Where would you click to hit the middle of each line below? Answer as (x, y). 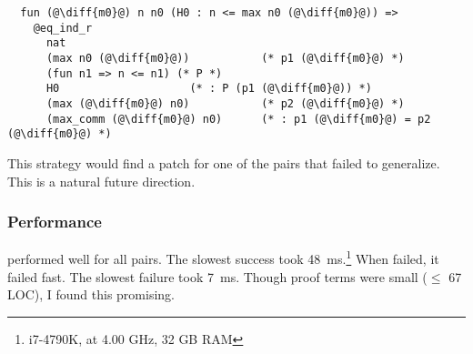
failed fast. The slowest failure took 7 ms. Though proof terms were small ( (217, 276)
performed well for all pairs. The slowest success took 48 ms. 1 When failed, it (223, 257)
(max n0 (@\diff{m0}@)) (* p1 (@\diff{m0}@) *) (225, 58)
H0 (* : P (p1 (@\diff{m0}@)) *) (209, 89)
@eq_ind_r (63, 28)
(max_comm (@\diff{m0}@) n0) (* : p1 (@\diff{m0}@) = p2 (238, 119)
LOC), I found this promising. (91, 294)
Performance (55, 222)
